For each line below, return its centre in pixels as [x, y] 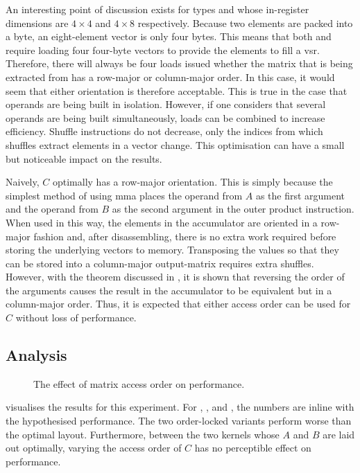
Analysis [36, 355]
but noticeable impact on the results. [84, 158]
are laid [339, 434]
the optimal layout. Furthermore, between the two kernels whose [143, 434]
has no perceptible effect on [253, 448]
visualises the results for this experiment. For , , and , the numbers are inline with [180, 407]
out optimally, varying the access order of [94, 448]
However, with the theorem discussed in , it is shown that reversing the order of [175, 277]
